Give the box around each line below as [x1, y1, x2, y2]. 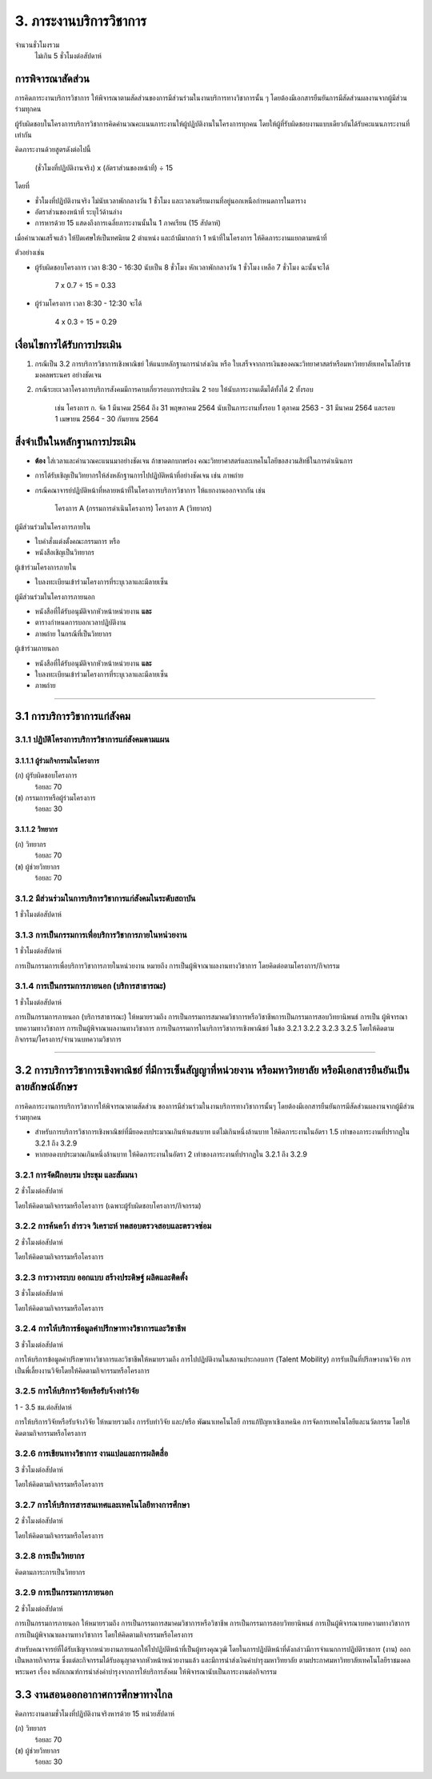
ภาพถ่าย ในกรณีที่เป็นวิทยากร [34, 629, 112, 638]
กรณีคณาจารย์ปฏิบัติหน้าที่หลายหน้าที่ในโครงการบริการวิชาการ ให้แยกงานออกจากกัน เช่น [34, 485, 266, 495]
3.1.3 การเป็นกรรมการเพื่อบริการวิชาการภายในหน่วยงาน [14, 929, 187, 940]
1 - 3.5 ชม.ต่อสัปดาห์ [14, 1402, 72, 1412]
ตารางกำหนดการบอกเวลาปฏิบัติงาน [34, 618, 127, 627]
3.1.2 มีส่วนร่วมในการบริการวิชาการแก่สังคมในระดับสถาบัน [14, 893, 196, 904]
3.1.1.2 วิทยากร [14, 825, 58, 834]
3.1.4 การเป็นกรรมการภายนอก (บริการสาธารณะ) [14, 981, 167, 992]
